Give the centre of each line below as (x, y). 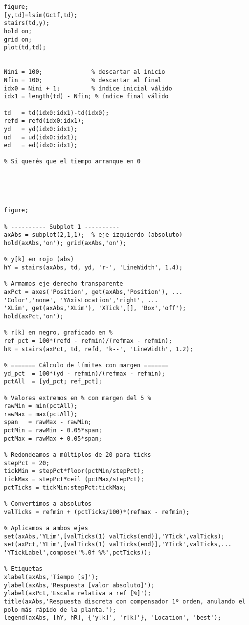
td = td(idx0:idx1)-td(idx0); (57, 113)
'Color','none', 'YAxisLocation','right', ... (81, 300)
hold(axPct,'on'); (34, 316)
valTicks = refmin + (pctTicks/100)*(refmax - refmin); (97, 512)
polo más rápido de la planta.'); (60, 610)
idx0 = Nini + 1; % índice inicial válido (88, 88)
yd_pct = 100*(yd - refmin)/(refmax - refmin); (85, 373)
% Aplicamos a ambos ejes (46, 528)
